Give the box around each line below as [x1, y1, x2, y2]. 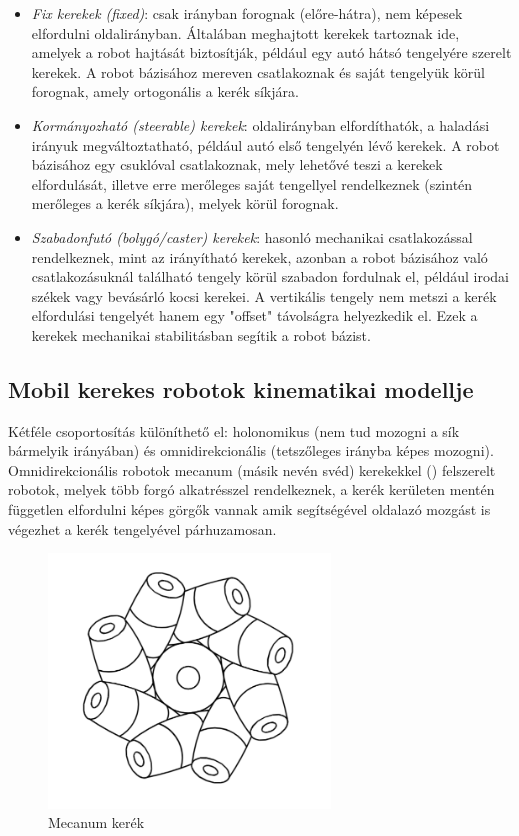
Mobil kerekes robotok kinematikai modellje [8, 373, 474, 404]
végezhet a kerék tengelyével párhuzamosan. [8, 518, 277, 539]
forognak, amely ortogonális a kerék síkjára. [31, 81, 299, 102]
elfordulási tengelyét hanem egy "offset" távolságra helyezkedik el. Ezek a [31, 305, 478, 326]
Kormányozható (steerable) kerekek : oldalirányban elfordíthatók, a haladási [31, 114, 490, 135]
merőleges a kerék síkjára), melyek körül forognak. [31, 193, 339, 214]
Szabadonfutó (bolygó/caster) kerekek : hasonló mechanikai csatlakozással [31, 226, 473, 247]
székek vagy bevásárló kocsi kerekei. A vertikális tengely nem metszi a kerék [31, 285, 497, 306]
